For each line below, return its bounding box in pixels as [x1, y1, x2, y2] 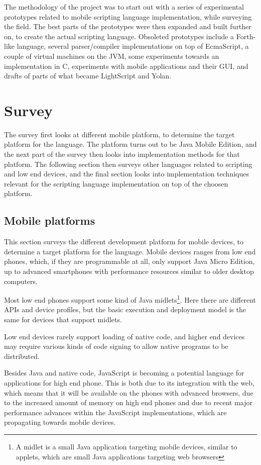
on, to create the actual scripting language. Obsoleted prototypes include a [4, 31, 234, 41]
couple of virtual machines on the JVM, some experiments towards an [4, 50, 219, 61]
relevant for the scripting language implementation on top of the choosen [4, 178, 228, 189]
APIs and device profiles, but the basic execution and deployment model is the [4, 304, 246, 315]
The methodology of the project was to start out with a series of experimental [4, 2, 244, 12]
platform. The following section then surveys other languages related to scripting [4, 158, 252, 169]
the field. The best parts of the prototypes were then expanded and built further [4, 21, 251, 32]
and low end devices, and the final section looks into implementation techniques [4, 168, 249, 179]
